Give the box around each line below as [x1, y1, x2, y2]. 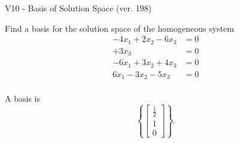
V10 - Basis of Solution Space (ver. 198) [5, 2, 152, 14]
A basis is [5, 92, 40, 105]
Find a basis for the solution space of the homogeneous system [5, 22, 234, 34]
